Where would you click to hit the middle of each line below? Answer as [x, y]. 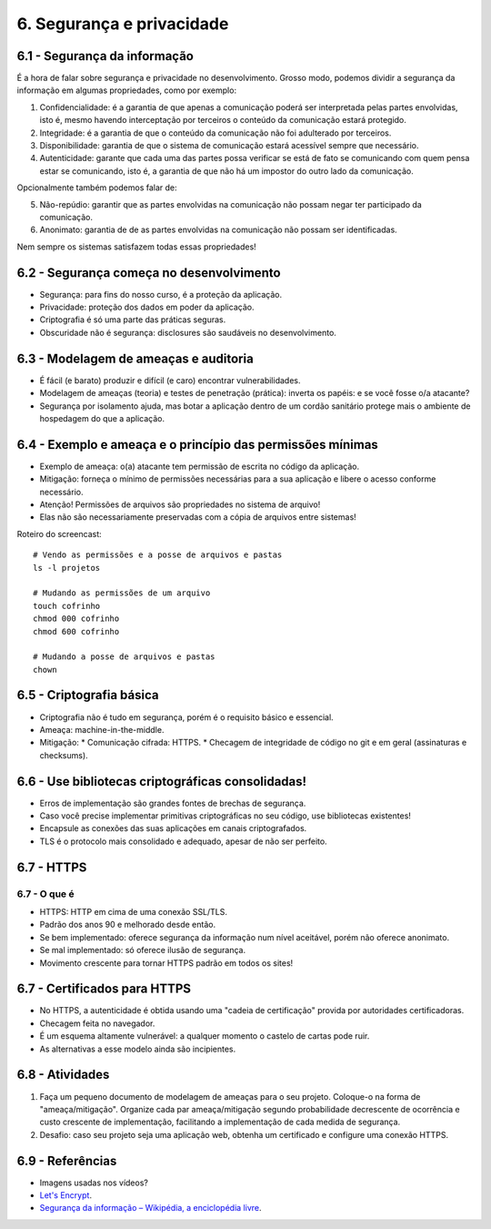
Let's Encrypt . [66, 1195]
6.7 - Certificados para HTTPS [104, 989]
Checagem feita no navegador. [97, 1023]
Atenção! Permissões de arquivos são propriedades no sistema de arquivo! [180, 504]
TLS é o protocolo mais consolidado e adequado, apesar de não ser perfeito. [183, 841]
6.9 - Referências [67, 1161]
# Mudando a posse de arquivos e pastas [124, 657]
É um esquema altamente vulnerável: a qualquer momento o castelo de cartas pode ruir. [205, 1036]
